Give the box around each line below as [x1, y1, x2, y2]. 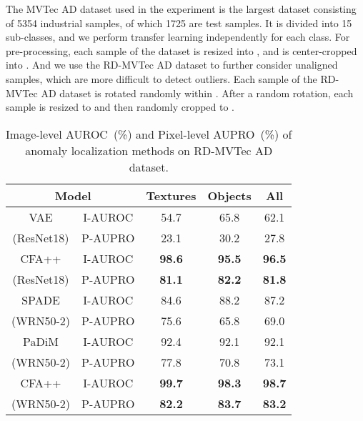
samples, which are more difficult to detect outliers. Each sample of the [6, 71, 317, 86]
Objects [207, 187, 252, 204]
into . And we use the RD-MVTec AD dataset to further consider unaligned [6, 57, 338, 72]
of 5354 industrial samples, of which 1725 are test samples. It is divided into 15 [6, 15, 352, 30]
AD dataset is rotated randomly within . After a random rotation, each [41, 85, 354, 100]
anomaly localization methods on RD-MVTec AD [25, 142, 273, 159]
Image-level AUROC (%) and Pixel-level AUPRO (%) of [6, 125, 292, 142]
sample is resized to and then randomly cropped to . [6, 99, 235, 114]
